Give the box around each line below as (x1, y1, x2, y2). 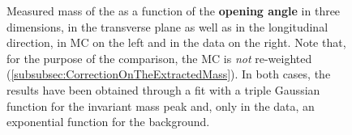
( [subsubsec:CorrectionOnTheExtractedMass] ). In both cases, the (6, 65, 331, 82)
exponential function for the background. (6, 113, 210, 130)
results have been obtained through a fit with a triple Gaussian (6, 81, 320, 98)
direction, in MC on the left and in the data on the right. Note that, (6, 34, 346, 51)
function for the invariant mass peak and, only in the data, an (6, 97, 315, 114)
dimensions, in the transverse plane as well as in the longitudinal (6, 18, 328, 35)
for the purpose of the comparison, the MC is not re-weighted (6, 49, 312, 66)
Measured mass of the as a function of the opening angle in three (6, 2, 341, 19)
